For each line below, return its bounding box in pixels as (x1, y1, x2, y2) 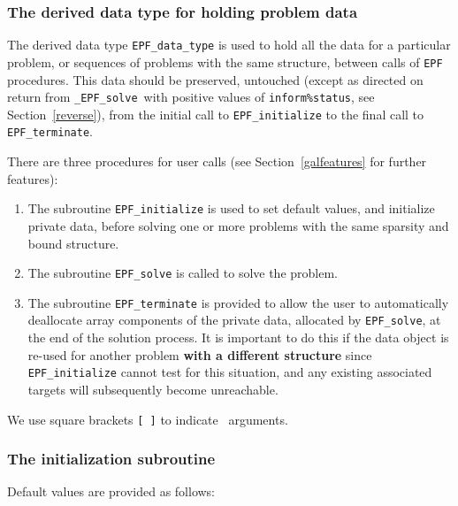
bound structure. (27, 234, 119, 252)
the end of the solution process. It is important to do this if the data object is (27, 328, 449, 347)
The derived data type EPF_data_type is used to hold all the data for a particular (7, 35, 451, 54)
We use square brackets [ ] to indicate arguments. (7, 410, 288, 428)
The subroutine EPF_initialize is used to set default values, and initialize (27, 199, 435, 218)
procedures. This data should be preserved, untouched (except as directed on (7, 70, 424, 88)
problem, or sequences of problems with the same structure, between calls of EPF (7, 52, 443, 71)
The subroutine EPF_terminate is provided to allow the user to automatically (27, 293, 449, 311)
